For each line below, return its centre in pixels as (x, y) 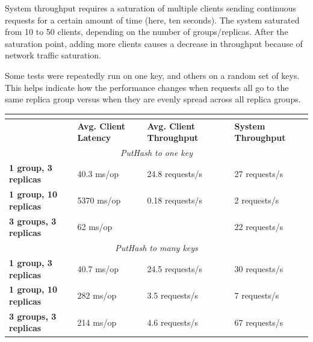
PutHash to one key (156, 152)
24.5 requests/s (175, 268)
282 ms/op (97, 295)
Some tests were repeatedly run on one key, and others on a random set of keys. (152, 75)
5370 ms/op (99, 200)
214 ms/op (97, 322)
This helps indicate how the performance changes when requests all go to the (147, 87)
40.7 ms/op (98, 268)
